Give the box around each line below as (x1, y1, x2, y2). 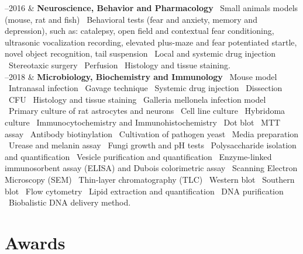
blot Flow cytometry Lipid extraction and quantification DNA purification (5, 185, 284, 197)
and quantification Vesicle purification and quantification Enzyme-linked (5, 150, 272, 162)
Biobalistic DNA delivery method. (8, 196, 131, 208)
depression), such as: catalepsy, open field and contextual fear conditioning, (5, 25, 274, 37)
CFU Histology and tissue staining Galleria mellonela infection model (8, 93, 266, 105)
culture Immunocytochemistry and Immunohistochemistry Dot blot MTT (5, 116, 281, 128)
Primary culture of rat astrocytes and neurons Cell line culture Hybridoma (8, 105, 285, 117)
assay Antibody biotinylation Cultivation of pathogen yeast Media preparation (5, 127, 299, 140)
